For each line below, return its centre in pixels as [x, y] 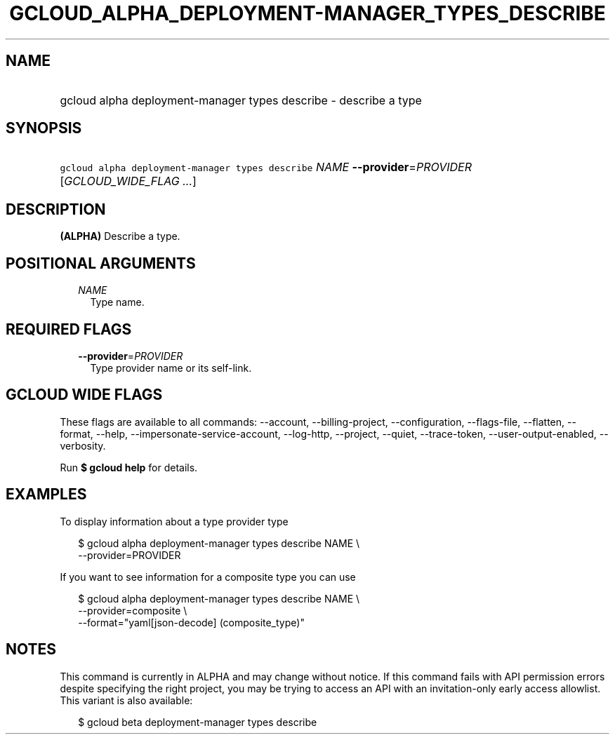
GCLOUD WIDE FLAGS [84, 395]
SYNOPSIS [44, 128]
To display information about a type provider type [174, 521]
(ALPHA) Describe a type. [120, 236]
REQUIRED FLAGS [69, 329]
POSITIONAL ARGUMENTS [101, 263]
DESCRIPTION [56, 209]
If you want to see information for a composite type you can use [208, 577]
